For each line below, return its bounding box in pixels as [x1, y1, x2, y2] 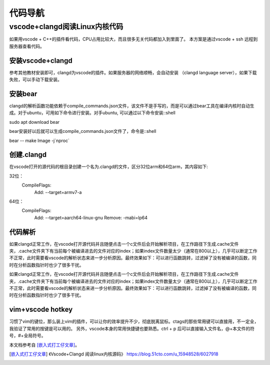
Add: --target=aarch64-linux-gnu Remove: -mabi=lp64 [34, 215, 147, 221]
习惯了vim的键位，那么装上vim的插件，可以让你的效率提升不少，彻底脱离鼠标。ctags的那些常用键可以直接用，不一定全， [9, 318, 259, 324]
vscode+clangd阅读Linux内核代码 [9, 22, 123, 31]
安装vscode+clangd [9, 56, 72, 65]
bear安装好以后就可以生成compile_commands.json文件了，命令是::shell [9, 128, 156, 134]
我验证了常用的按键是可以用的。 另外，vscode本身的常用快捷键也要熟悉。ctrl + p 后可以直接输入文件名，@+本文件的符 [9, 325, 255, 331]
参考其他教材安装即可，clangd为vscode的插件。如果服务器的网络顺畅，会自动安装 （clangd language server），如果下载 [9, 69, 257, 75]
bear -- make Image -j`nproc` [9, 137, 70, 143]
